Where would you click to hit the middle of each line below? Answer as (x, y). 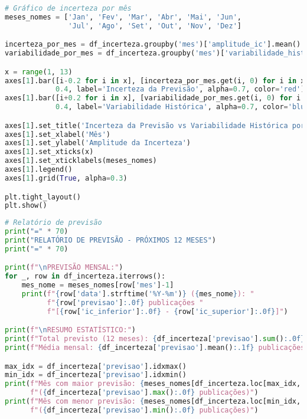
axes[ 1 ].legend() (39, 170)
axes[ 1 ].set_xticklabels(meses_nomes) (81, 161)
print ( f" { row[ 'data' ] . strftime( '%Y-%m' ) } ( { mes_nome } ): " (138, 294)
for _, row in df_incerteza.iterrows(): (85, 276)
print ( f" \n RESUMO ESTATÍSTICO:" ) (70, 330)
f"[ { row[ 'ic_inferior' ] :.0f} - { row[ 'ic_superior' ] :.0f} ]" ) (167, 311)
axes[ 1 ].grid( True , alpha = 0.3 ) (66, 178)
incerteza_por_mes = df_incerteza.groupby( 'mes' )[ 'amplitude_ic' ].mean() (153, 45)
